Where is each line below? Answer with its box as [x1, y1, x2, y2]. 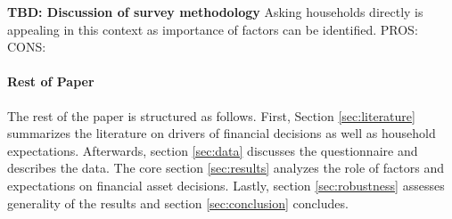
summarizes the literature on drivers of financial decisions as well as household [7, 124, 436, 142]
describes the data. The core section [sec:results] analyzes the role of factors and [7, 158, 444, 177]
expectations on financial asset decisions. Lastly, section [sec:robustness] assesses [7, 175, 445, 194]
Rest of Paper [7, 72, 95, 91]
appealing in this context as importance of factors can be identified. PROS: [7, 20, 418, 38]
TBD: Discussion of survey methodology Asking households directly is [7, 3, 423, 20]
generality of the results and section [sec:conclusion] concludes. [7, 193, 349, 212]
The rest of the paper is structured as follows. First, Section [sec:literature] [7, 106, 415, 125]
